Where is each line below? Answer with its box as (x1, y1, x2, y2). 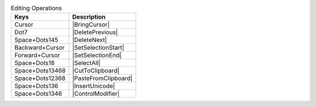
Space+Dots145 (14, 36, 59, 44)
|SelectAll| (72, 59, 101, 67)
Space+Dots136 (14, 82, 59, 90)
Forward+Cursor (14, 51, 60, 60)
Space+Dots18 (14, 59, 55, 67)
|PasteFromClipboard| (72, 74, 133, 82)
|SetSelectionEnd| (72, 51, 122, 60)
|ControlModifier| (72, 89, 120, 98)
